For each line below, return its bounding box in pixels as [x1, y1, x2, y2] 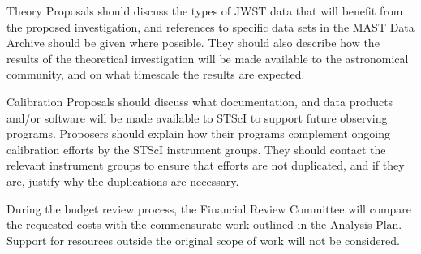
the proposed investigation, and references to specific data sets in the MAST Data [6, 18, 415, 35]
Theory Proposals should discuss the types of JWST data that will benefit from [6, 2, 403, 19]
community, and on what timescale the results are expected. [6, 66, 305, 83]
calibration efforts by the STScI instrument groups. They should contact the [6, 140, 386, 157]
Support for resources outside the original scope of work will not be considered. [6, 231, 400, 248]
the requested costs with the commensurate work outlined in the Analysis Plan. [6, 216, 402, 233]
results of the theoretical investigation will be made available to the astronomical [6, 50, 409, 67]
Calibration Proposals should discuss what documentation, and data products [6, 93, 393, 110]
